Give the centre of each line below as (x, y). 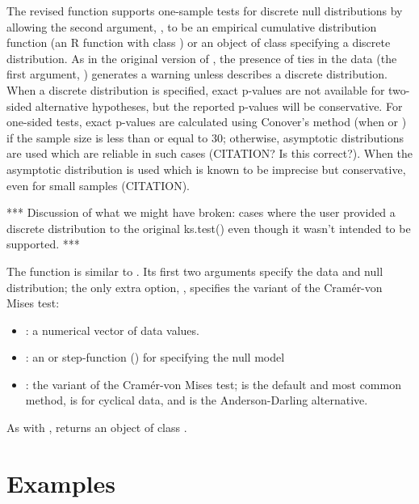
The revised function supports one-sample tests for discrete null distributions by (205, 11)
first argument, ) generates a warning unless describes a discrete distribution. (197, 74)
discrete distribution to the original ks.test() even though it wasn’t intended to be (209, 228)
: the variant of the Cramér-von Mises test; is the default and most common (213, 384)
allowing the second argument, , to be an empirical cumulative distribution (192, 26)
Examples (61, 483)
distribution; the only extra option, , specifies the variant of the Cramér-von (195, 287)
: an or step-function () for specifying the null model (155, 357)
